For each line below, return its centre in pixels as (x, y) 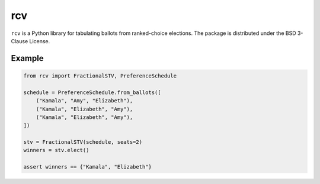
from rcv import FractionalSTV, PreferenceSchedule (100, 76)
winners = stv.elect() (56, 150)
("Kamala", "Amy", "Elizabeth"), (84, 101)
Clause (20, 41)
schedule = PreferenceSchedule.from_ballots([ (92, 92)
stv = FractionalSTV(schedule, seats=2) (83, 142)
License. (40, 41)
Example (27, 58)
